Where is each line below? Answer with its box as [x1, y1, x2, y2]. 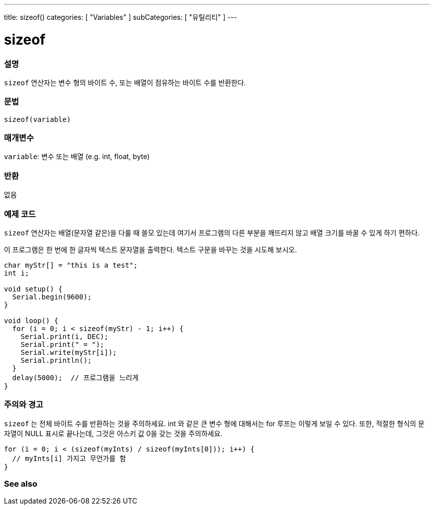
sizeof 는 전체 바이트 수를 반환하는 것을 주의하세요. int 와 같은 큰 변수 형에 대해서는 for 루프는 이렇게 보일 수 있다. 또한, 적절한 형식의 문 [4, 419, 425, 428]
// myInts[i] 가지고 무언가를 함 [12, 454, 126, 462]
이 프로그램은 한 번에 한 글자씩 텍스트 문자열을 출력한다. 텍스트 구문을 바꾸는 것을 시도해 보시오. [4, 245, 297, 254]
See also [4, 479, 38, 489]
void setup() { [4, 284, 63, 293]
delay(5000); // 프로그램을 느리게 [12, 373, 139, 382]
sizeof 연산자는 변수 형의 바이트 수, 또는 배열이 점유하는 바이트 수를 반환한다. [4, 78, 246, 87]
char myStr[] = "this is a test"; [4, 261, 138, 269]
